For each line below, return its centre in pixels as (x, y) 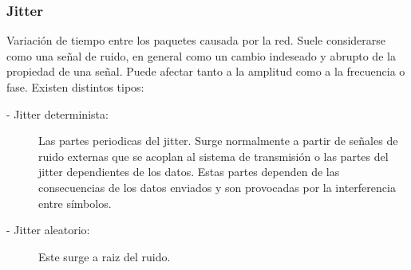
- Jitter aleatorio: (48, 230)
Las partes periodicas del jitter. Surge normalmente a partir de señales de (218, 141)
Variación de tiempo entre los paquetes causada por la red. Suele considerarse (196, 40)
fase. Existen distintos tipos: (75, 87)
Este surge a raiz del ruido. (105, 256)
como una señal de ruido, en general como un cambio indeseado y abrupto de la (201, 55)
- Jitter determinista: (57, 113)
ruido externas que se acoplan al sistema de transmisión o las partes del (213, 156)
